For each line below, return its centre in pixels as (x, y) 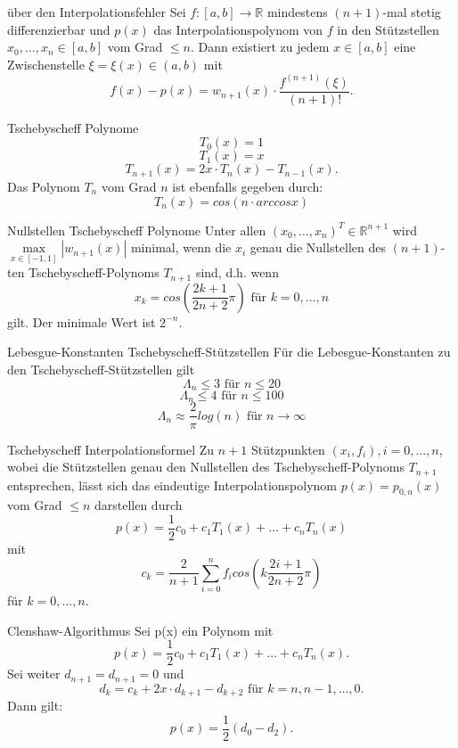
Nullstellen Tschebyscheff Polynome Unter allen (137, 230)
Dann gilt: (35, 706)
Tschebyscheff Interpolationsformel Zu (111, 449)
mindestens (297, 12)
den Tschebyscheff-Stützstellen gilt (101, 369)
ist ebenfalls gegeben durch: (248, 186)
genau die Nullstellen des (318, 247)
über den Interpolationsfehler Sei (97, 12)
